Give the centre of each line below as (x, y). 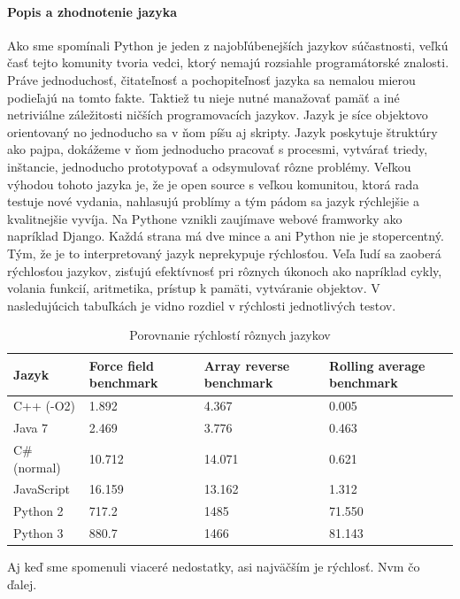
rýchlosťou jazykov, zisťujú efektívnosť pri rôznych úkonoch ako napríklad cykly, (225, 270)
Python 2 (38, 511)
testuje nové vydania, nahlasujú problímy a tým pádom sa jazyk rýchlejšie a (213, 201)
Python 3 (38, 533)
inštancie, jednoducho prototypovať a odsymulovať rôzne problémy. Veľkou (209, 166)
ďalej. (22, 584)
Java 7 (31, 428)
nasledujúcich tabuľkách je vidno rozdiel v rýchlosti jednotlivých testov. (202, 305)
